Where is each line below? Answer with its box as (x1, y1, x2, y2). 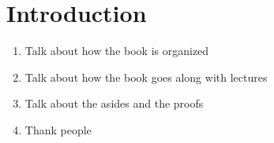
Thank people (24, 121, 92, 137)
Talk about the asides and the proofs (24, 95, 204, 112)
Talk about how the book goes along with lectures (24, 68, 268, 85)
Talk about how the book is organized (24, 42, 209, 59)
